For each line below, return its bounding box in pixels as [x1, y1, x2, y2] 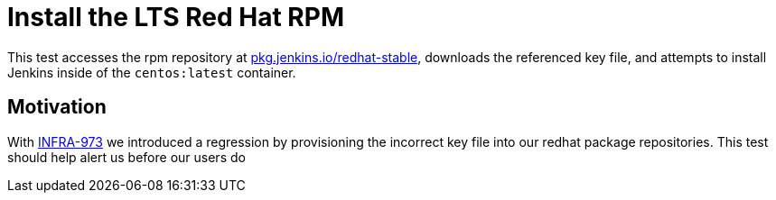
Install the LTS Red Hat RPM [7, 2, 344, 32]
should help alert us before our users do [7, 149, 246, 165]
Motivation [7, 95, 107, 119]
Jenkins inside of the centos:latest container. [7, 64, 296, 80]
